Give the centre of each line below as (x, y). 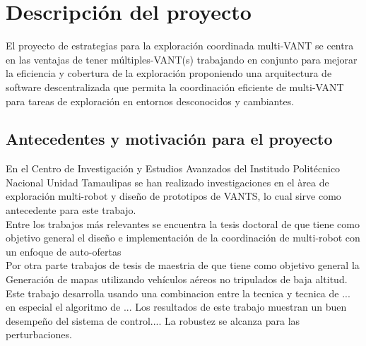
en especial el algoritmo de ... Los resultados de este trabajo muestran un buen (176, 307)
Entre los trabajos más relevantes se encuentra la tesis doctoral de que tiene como (183, 223)
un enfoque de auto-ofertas (64, 251)
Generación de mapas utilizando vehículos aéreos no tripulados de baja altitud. (177, 279)
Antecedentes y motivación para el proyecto (169, 139)
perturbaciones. (39, 334)
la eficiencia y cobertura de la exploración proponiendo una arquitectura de (169, 73)
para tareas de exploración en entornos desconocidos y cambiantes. (150, 101)
